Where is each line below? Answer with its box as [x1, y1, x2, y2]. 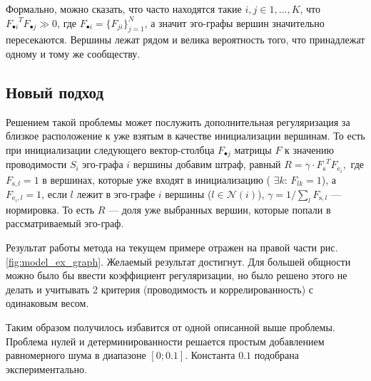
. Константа [185, 348, 235, 362]
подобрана [254, 348, 300, 362]
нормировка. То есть [6, 202, 95, 216]
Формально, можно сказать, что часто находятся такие [6, 1, 242, 16]
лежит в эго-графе [76, 186, 156, 201]
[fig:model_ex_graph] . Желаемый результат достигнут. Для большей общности [6, 254, 351, 268]
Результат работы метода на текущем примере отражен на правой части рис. [6, 239, 338, 254]
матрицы [234, 142, 272, 157]
